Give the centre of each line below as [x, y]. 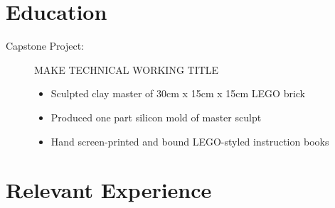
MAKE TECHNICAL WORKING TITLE [127, 69]
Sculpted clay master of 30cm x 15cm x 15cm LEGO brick [178, 93]
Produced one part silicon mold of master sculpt [156, 117]
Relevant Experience [109, 190]
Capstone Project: [45, 46]
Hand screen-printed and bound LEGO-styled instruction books [190, 141]
